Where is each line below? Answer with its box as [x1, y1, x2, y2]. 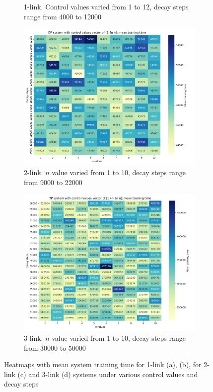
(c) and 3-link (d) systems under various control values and [17, 369, 198, 379]
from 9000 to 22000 [24, 177, 82, 187]
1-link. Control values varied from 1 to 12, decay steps [24, 1, 189, 11]
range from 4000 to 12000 [24, 11, 102, 21]
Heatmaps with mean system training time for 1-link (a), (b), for [4, 359, 202, 370]
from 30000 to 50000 [24, 342, 86, 353]
